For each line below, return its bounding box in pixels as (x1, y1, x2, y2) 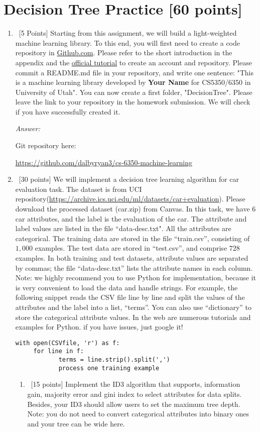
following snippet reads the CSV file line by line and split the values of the (15, 292, 245, 302)
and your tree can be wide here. (27, 418, 125, 428)
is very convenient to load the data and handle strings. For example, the (15, 282, 238, 292)
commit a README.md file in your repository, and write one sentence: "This (15, 67, 254, 77)
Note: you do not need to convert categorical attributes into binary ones (27, 408, 249, 419)
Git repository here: (15, 140, 76, 151)
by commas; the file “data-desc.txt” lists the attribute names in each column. (15, 262, 253, 273)
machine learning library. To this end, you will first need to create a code (15, 37, 240, 48)
